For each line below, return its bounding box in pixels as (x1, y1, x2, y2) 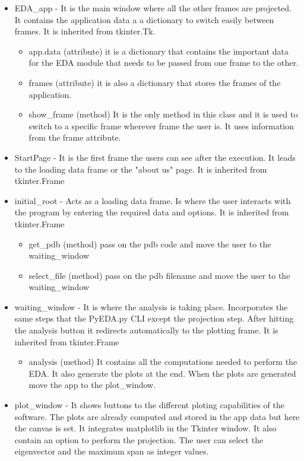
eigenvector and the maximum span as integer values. (14, 445, 209, 457)
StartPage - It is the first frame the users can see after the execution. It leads (14, 151, 296, 163)
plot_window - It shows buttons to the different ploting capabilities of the (14, 399, 284, 411)
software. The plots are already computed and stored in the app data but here (14, 410, 300, 422)
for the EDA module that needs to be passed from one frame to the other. (28, 56, 299, 69)
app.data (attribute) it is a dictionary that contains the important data (28, 44, 289, 57)
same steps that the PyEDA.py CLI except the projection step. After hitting (14, 312, 294, 325)
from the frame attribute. (28, 131, 121, 144)
